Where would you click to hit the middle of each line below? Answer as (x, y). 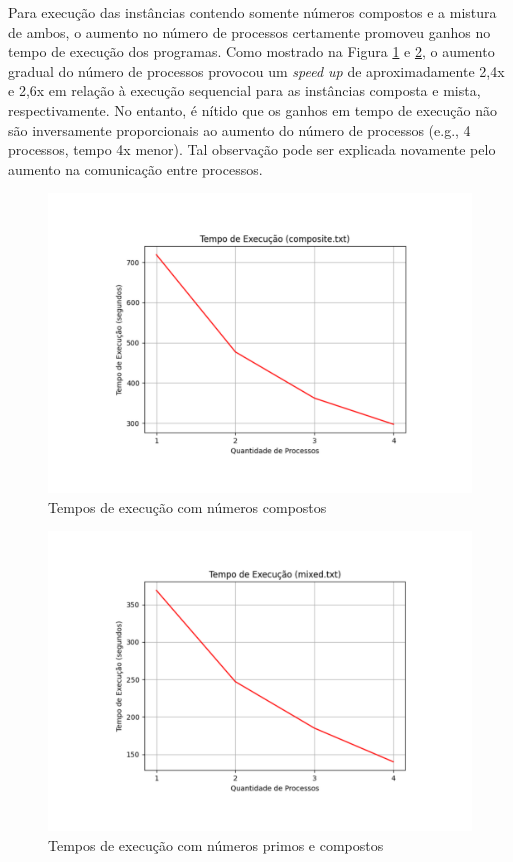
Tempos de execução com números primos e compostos (216, 844)
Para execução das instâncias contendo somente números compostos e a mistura (252, 12)
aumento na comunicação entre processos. (135, 168)
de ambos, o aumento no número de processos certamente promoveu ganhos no (249, 31)
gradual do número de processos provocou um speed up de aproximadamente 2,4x (256, 70)
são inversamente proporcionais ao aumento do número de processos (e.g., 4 (239, 129)
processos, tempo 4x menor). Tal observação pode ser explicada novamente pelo (252, 149)
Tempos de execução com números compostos (187, 506)
